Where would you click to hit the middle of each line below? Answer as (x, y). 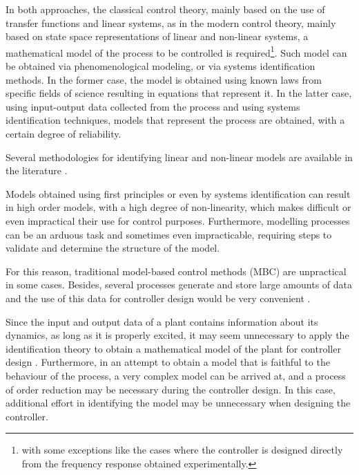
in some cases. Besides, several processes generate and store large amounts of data (179, 285)
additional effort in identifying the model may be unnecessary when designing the (178, 403)
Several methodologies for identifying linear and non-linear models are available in (179, 157)
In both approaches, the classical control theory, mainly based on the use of (165, 9)
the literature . (37, 170)
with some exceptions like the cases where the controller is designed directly (182, 450)
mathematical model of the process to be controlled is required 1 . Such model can (176, 51)
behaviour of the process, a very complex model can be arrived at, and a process (176, 375)
